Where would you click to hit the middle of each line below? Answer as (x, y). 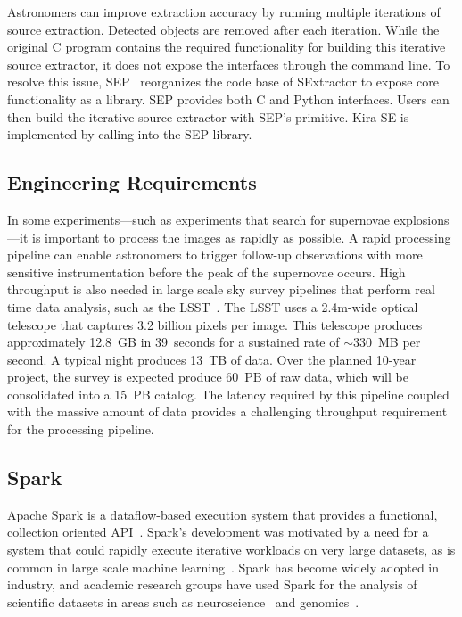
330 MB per (387, 342)
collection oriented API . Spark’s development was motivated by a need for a (218, 532)
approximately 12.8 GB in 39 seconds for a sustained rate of (173, 342)
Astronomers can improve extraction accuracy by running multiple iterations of (224, 12)
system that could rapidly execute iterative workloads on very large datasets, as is (231, 550)
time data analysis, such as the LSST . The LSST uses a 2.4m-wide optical (213, 306)
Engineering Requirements (132, 182)
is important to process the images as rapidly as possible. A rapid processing (241, 237)
